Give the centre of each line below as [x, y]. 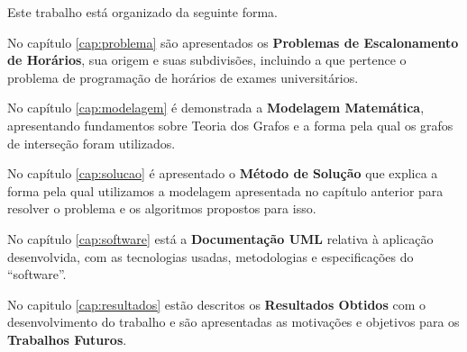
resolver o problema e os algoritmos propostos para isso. [162, 208]
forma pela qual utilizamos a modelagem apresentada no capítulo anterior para [225, 190]
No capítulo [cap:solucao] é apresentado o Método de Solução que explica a [223, 173]
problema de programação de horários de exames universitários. [183, 77]
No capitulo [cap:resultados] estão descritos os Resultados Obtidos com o [216, 304]
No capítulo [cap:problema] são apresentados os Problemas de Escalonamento [233, 42]
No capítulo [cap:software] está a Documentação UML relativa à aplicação [220, 238]
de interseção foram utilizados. [92, 143]
